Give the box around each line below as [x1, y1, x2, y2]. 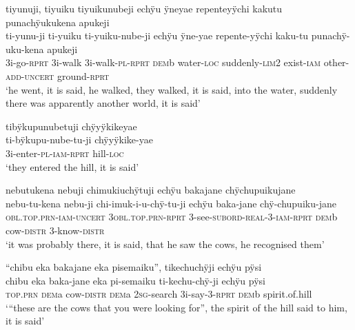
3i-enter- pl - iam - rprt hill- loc [6, 145, 124, 160]
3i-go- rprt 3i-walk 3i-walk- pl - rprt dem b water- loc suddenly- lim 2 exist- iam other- [6, 55, 349, 70]
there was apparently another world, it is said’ [6, 96, 201, 110]
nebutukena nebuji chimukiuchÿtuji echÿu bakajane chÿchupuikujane [6, 183, 296, 197]
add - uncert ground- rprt [6, 68, 110, 83]
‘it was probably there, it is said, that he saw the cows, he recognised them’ [6, 236, 325, 251]
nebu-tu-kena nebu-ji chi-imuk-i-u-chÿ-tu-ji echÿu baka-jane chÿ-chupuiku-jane [6, 196, 336, 210]
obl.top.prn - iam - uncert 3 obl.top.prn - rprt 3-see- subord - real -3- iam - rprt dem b [6, 209, 338, 224]
